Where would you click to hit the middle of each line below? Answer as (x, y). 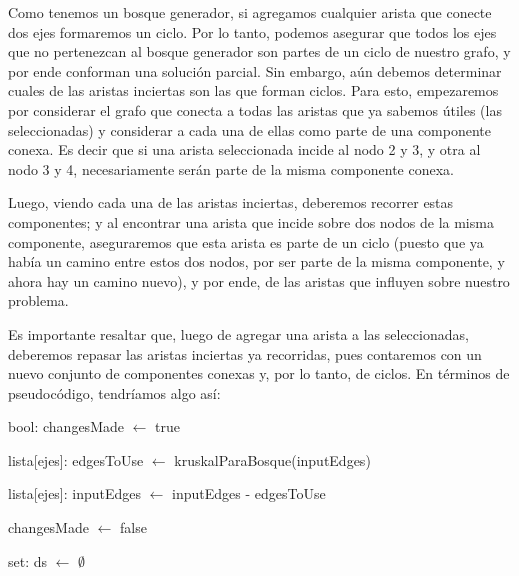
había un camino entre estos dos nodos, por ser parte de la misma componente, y (256, 261)
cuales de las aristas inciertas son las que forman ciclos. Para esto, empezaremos (253, 90)
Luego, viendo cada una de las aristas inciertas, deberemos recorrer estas (231, 202)
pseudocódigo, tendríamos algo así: (114, 392)
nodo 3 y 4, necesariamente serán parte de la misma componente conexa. (231, 168)
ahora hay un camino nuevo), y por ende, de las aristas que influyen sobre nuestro (259, 280)
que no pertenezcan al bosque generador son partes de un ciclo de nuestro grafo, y (259, 51)
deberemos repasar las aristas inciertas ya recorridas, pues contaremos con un (245, 353)
